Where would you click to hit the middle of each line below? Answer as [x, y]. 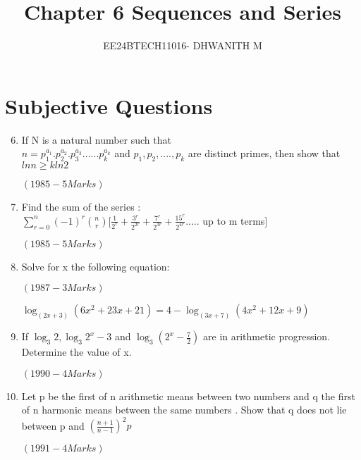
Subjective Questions [109, 105]
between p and [53, 425]
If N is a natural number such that [96, 139]
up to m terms [234, 220]
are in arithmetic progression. [267, 336]
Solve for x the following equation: [96, 266]
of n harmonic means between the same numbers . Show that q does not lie [184, 410]
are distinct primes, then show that [264, 153]
